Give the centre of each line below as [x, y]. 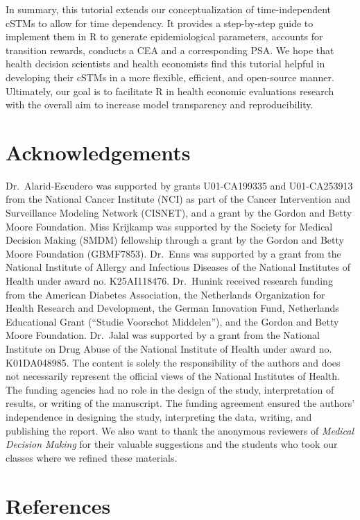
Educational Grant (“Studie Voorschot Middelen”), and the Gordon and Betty [172, 321]
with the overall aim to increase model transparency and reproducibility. [160, 104]
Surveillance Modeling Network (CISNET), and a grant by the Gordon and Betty [179, 213]
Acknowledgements [98, 152]
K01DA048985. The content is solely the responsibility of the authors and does [173, 362]
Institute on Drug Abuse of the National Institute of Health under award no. [169, 349]
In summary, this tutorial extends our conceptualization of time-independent [168, 9]
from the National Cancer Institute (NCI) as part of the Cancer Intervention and [178, 199]
